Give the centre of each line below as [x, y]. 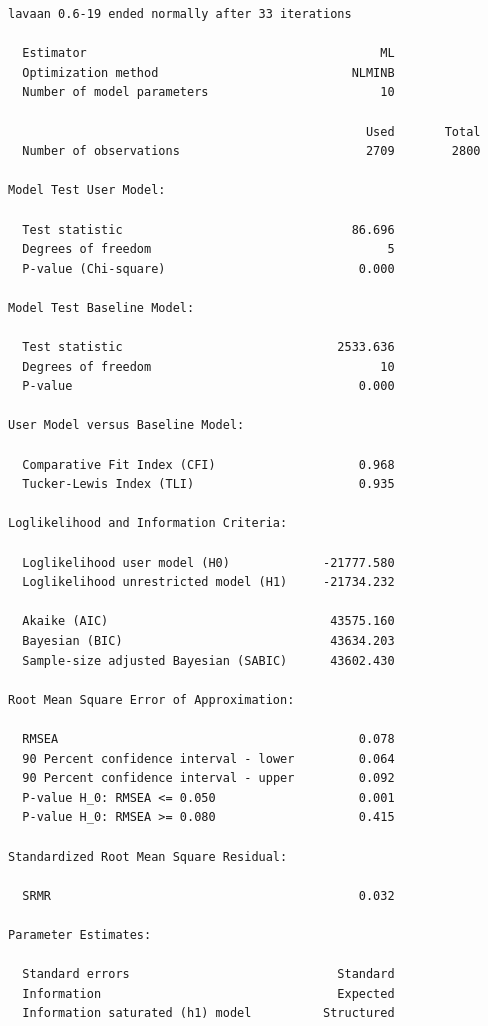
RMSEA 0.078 [208, 738]
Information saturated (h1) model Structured [208, 1013]
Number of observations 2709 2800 [251, 151]
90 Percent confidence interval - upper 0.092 [208, 778]
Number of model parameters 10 [208, 92]
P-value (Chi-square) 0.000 [208, 268]
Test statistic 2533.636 [208, 347]
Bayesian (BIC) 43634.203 [208, 641]
